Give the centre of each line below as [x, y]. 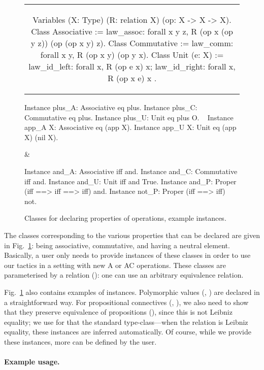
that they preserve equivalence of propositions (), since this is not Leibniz [118, 312]
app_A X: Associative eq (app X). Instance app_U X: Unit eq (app [130, 127]
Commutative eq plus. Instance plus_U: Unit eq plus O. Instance [129, 117]
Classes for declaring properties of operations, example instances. [125, 218]
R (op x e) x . [132, 78]
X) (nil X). [41, 137]
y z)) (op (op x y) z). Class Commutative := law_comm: [132, 43]
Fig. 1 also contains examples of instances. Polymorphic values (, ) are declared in [132, 292]
